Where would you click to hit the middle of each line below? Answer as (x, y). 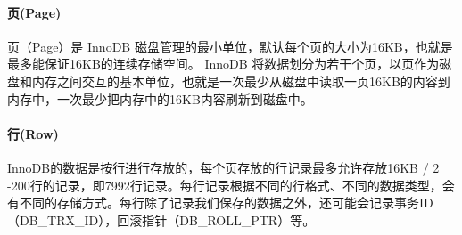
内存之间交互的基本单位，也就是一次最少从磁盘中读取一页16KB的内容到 (241, 81)
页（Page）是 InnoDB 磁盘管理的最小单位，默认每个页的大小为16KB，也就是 (230, 46)
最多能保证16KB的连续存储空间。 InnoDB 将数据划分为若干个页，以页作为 (223, 64)
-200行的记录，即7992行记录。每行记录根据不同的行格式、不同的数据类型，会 (231, 185)
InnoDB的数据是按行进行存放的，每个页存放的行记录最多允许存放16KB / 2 (223, 167)
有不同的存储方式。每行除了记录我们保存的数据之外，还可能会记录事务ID (220, 203)
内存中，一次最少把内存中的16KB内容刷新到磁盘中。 (160, 98)
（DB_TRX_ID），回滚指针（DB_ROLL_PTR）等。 (161, 219)
